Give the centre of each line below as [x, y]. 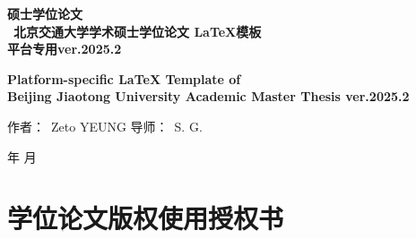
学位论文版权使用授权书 [146, 218]
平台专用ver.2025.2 [65, 49]
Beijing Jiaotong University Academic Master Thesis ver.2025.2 [208, 96]
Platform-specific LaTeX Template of [124, 78]
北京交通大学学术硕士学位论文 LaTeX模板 [138, 31]
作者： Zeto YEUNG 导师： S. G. [105, 126]
